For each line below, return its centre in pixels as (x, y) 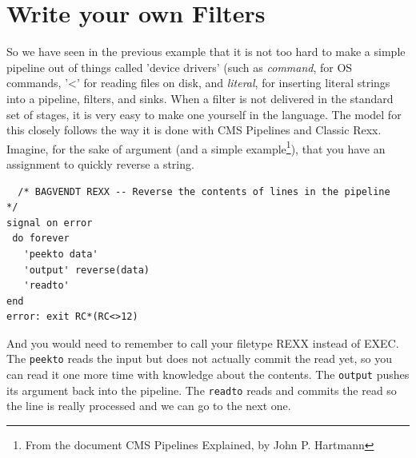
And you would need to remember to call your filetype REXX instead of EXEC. (203, 343)
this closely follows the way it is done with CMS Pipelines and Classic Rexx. (194, 130)
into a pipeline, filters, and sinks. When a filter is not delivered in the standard (200, 98)
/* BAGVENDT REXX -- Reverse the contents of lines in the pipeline (204, 191)
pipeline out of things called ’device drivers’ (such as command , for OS (180, 67)
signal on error (50, 223)
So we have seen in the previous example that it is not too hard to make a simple (206, 52)
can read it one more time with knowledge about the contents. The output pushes (208, 374)
